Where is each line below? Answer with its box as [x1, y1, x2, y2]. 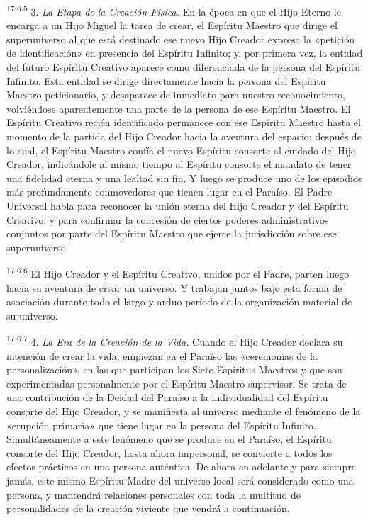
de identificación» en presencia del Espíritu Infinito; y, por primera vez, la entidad [6, 45, 363, 60]
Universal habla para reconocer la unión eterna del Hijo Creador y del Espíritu [6, 198, 349, 213]
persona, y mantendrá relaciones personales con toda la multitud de [6, 487, 301, 502]
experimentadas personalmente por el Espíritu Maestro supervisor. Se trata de [6, 375, 347, 390]
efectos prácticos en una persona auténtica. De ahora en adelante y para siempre [6, 459, 356, 474]
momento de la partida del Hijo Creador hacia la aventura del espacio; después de [6, 129, 362, 143]
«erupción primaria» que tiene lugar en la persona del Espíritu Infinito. [6, 417, 316, 432]
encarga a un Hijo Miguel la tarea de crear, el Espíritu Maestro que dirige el [6, 18, 338, 33]
